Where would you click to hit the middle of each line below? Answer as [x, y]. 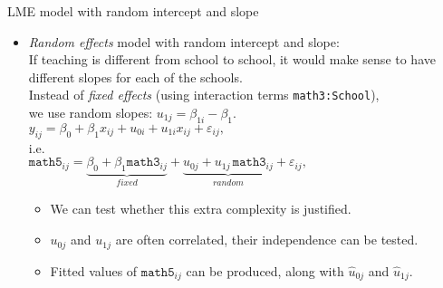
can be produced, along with [265, 270]
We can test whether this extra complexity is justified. [201, 209]
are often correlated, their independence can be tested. [267, 240]
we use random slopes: [91, 113]
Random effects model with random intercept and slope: [184, 41]
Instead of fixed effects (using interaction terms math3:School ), [204, 95]
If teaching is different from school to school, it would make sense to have [232, 59]
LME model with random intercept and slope [133, 11]
